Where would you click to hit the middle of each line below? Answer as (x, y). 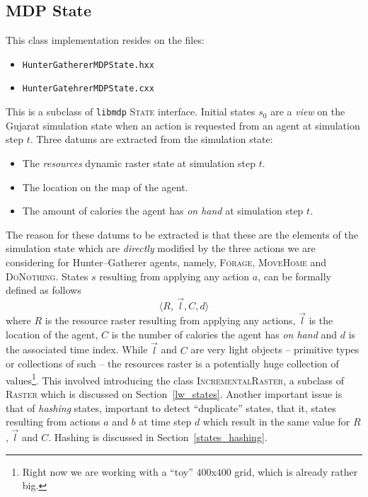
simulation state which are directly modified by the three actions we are (161, 248)
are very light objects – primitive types (275, 349)
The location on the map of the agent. (105, 187)
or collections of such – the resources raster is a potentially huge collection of (172, 364)
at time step (165, 422)
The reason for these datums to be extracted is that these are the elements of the (182, 234)
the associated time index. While (77, 349)
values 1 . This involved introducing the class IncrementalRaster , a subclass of (175, 379)
